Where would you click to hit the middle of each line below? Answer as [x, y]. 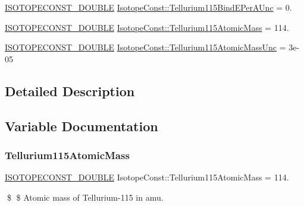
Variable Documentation [82, 126]
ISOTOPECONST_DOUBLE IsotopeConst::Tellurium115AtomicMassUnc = [145, 47]
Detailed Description [70, 91]
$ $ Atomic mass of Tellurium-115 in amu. [85, 197]
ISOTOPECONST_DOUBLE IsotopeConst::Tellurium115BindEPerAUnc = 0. [148, 7]
